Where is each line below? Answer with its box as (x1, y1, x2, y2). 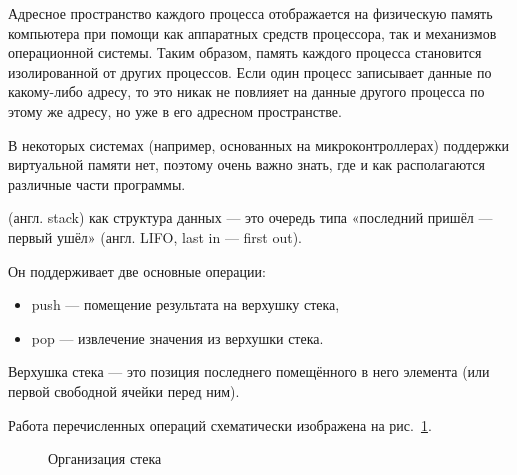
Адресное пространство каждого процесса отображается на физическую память (8, 3, 493, 23)
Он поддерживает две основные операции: (8, 260, 266, 281)
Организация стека (48, 448, 162, 469)
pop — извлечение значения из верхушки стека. (31, 327, 324, 348)
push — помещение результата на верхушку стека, (31, 294, 340, 315)
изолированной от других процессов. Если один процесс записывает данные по (8, 61, 492, 82)
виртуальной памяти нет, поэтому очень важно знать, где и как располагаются (8, 154, 485, 175)
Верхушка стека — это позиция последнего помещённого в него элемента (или (8, 361, 490, 382)
